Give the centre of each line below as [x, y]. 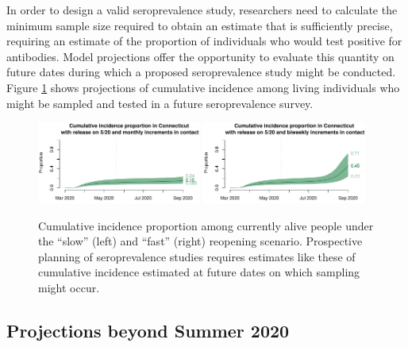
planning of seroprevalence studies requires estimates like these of [197, 256]
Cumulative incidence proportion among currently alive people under [206, 225]
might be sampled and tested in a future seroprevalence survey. [160, 103]
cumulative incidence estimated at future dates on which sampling [199, 272]
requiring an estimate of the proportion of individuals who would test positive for [204, 41]
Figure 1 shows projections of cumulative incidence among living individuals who [203, 87]
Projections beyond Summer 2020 [148, 330]
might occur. [69, 287]
